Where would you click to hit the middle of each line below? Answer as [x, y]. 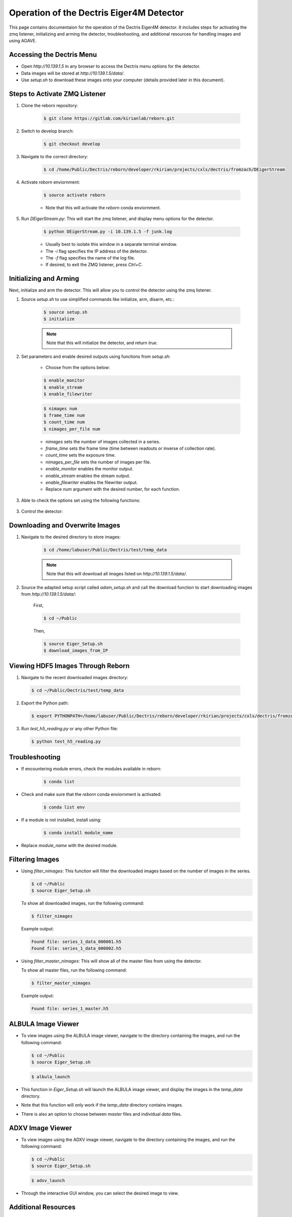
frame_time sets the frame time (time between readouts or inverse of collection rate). [131, 448]
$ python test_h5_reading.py [66, 742]
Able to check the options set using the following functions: [81, 500]
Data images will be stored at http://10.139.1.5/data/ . [73, 73]
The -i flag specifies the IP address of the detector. [97, 251]
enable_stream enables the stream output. [88, 476]
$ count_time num [64, 422]
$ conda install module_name [78, 833]
